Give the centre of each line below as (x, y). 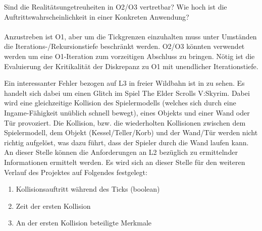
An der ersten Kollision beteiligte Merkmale (84, 223)
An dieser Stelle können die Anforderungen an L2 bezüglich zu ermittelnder (121, 152)
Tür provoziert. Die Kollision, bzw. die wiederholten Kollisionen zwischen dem (125, 122)
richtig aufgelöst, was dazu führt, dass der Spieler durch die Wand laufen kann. (126, 142)
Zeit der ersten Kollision (53, 206)
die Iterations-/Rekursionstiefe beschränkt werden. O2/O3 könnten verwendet (124, 46)
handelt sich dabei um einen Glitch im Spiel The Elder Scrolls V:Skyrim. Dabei (127, 93)
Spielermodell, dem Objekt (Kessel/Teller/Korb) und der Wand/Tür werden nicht (131, 132)
